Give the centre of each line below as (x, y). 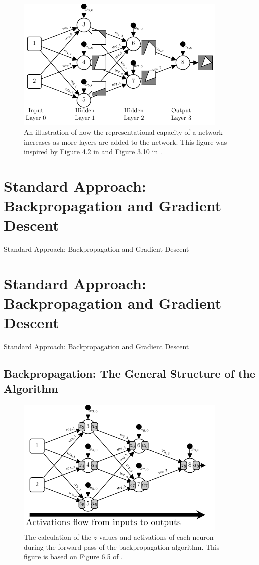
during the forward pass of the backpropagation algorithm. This (122, 547)
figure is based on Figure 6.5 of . (74, 557)
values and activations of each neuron (156, 537)
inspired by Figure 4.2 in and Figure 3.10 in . (93, 152)
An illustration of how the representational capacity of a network (123, 132)
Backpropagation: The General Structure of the (129, 374)
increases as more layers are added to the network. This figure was (126, 142)
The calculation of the (58, 537)
